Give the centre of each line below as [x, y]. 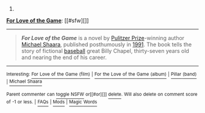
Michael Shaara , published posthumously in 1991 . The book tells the [106, 44]
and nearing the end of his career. [64, 57]
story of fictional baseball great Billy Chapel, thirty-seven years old [105, 51]
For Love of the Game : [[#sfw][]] [48, 20]
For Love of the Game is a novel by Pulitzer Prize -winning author [103, 38]
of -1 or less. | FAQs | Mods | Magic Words [52, 102]
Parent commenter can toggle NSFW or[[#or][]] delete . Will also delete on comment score [102, 94]
